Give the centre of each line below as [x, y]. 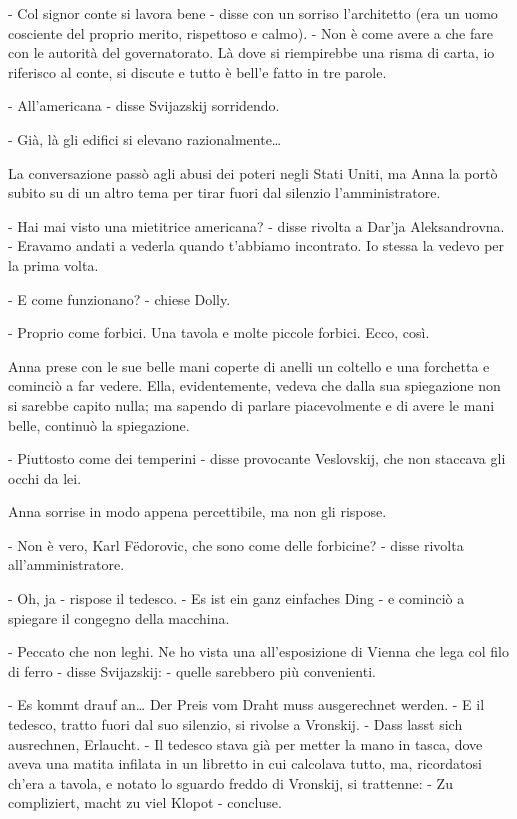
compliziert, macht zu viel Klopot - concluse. [145, 802]
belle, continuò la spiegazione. [99, 424]
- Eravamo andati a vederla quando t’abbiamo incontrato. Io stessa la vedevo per [256, 245]
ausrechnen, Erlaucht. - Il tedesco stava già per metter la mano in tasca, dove [245, 743]
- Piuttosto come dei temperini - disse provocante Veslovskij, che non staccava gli [257, 458]
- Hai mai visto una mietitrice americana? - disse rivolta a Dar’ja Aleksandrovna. [256, 225]
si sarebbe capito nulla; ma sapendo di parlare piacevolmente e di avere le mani [251, 404]
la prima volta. [53, 264]
